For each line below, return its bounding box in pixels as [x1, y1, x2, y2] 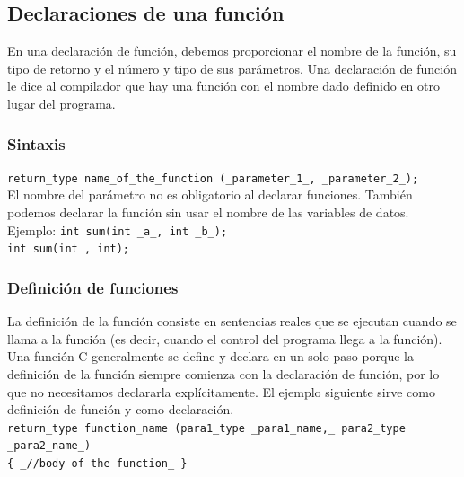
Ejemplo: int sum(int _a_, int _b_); [7, 220, 228, 239]
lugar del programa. [7, 93, 116, 112]
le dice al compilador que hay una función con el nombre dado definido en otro [7, 76, 440, 95]
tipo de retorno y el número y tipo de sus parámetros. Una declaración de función [7, 58, 457, 77]
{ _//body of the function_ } [7, 457, 188, 471]
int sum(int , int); [7, 243, 130, 256]
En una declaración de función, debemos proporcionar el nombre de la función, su [7, 41, 457, 60]
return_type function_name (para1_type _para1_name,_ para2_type [7, 421, 406, 435]
